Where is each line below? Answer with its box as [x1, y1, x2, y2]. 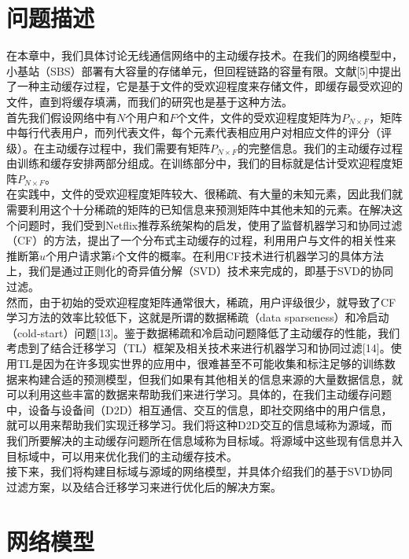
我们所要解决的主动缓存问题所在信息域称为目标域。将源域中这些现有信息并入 [6, 432, 403, 448]
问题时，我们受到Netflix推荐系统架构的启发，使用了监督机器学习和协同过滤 [17, 216, 403, 233]
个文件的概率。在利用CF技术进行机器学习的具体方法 [115, 247, 385, 263]
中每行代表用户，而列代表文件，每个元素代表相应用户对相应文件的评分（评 [6, 124, 392, 141]
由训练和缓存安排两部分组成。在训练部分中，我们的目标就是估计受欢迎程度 [6, 155, 392, 171]
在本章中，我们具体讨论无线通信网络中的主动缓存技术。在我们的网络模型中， [6, 47, 403, 64]
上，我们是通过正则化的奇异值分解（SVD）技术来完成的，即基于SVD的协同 [6, 263, 393, 279]
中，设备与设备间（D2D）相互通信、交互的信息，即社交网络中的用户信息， [6, 401, 392, 417]
